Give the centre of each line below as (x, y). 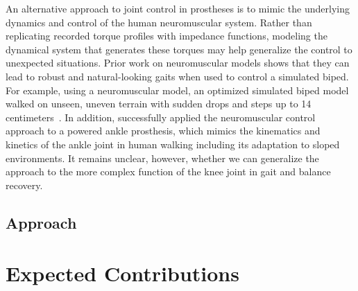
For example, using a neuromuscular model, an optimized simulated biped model (177, 90)
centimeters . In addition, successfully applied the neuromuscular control (161, 117)
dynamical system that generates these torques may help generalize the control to (179, 49)
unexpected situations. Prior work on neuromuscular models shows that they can (178, 63)
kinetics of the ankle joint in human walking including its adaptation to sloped (173, 144)
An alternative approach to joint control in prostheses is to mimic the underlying (178, 8)
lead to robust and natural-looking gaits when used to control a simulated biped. (177, 76)
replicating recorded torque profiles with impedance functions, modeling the (167, 36)
